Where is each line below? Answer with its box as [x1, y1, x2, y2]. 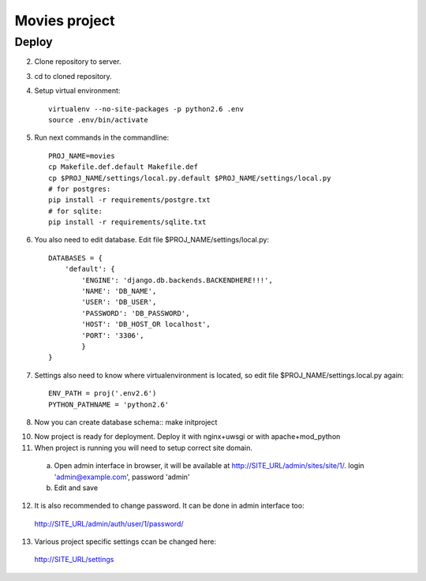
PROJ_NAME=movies [48, 151, 115, 160]
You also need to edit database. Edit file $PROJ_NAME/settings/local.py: [34, 235, 270, 245]
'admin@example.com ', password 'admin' [54, 472, 190, 482]
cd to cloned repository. [34, 71, 112, 81]
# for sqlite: [48, 206, 103, 216]
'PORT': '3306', [81, 331, 144, 339]
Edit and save [54, 482, 99, 493]
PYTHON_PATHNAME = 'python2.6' [48, 399, 170, 409]
